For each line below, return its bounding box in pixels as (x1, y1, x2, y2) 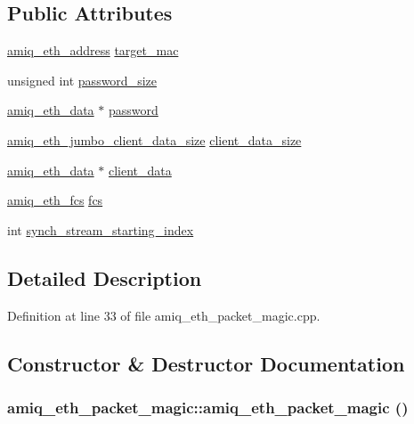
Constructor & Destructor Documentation (7, 349, 405, 377)
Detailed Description (7, 264, 202, 291)
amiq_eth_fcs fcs (7, 191, 103, 209)
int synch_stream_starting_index (7, 220, 194, 239)
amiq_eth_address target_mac (7, 41, 179, 60)
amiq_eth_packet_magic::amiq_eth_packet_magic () (7, 395, 409, 418)
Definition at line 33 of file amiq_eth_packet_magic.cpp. (7, 306, 321, 324)
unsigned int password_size (7, 70, 157, 89)
